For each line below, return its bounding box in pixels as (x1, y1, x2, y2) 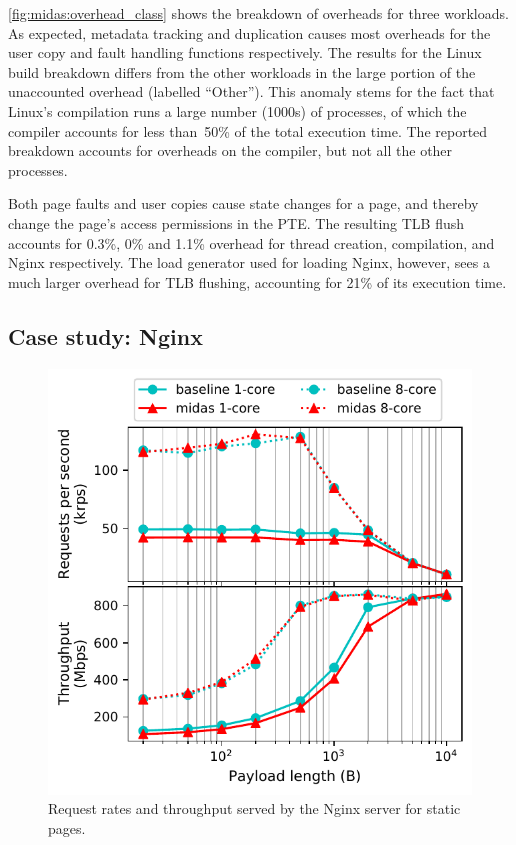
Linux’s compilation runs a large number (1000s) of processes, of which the (8, 100, 467, 121)
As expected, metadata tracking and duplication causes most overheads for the (8, 22, 491, 43)
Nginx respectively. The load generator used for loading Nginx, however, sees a (8, 252, 490, 273)
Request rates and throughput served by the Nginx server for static (48, 798, 461, 819)
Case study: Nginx (8, 320, 203, 351)
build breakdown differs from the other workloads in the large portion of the (8, 61, 476, 82)
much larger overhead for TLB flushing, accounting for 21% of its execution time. (8, 271, 507, 292)
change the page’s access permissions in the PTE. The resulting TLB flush (8, 212, 465, 233)
